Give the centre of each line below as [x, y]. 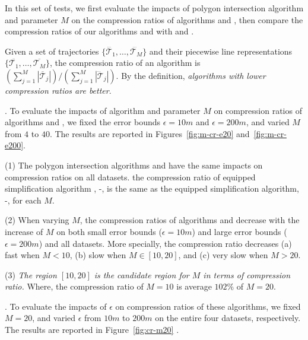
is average [194, 286]
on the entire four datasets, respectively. [228, 318]
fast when [22, 255]
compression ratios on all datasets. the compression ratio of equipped [130, 177]
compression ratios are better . [58, 90]
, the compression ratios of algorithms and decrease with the [190, 220]
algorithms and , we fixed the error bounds [83, 122]
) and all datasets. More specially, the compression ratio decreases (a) [165, 243]
